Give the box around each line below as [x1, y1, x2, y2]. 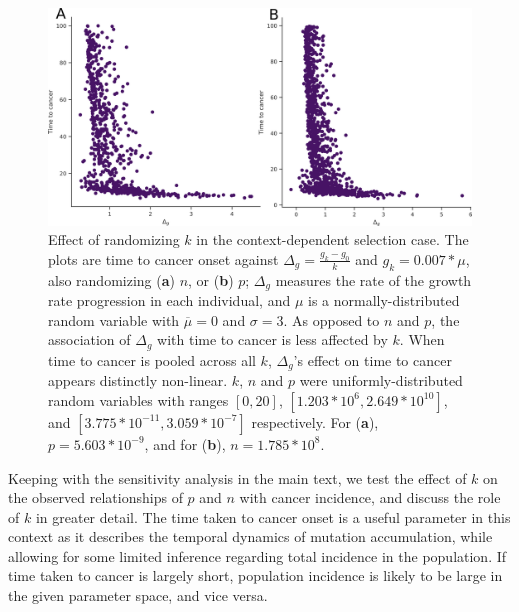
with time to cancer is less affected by [157, 329, 388, 350]
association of [48, 329, 131, 350]
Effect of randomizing [48, 229, 180, 250]
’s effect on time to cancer [293, 349, 452, 370]
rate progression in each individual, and [48, 290, 291, 311]
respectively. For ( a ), [251, 411, 379, 432]
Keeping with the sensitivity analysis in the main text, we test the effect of [8, 467, 467, 488]
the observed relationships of [8, 487, 183, 508]
